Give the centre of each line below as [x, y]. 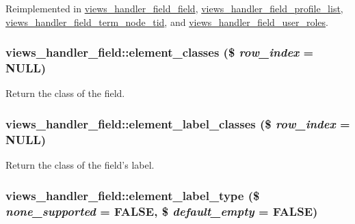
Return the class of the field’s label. [80, 165]
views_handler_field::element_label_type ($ [133, 195]
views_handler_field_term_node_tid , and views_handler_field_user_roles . [167, 22]
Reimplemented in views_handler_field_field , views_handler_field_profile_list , [174, 8]
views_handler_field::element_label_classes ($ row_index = [178, 123]
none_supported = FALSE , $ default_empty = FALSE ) [162, 211]
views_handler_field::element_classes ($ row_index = [160, 52]
